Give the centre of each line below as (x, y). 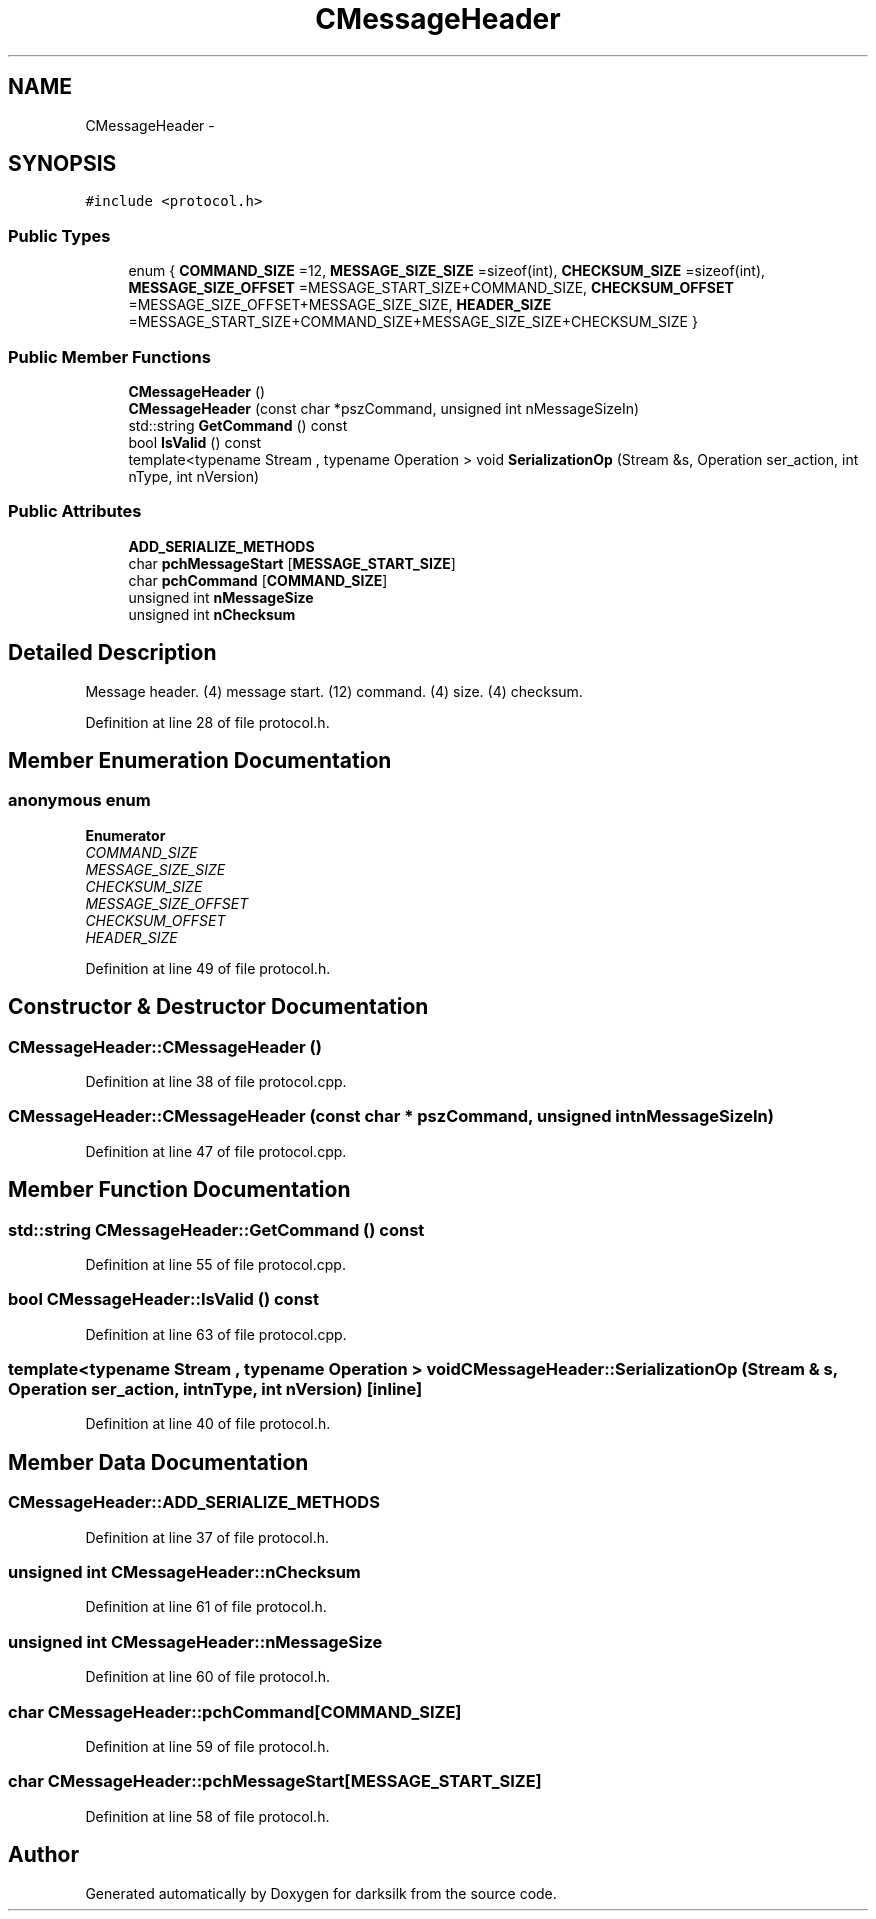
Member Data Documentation (158, 1462)
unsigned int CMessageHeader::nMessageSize (195, 1641)
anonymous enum (79, 800)
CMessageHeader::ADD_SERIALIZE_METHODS (194, 1502)
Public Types (59, 235)
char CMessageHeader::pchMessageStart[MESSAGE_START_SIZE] (275, 1781)
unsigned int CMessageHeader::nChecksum (184, 1572)
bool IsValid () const (195, 442)
